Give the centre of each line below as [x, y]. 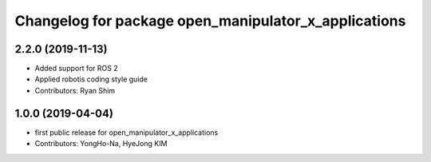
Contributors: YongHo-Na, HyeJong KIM [101, 144]
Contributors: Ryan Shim [75, 90]
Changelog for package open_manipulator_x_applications [210, 21]
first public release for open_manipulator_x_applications [127, 132]
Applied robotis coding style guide [91, 79]
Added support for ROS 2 [77, 69]
